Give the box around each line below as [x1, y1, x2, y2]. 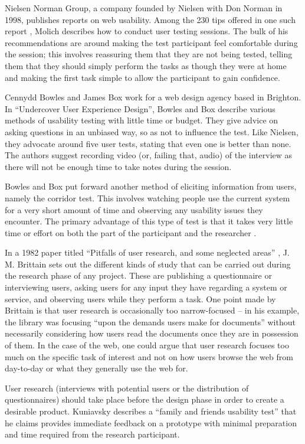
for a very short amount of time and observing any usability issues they [5, 203, 263, 216]
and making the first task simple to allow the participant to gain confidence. [5, 71, 280, 83]
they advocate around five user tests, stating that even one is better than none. [5, 137, 291, 149]
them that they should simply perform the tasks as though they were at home [5, 59, 287, 71]
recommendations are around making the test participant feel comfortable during [5, 36, 298, 48]
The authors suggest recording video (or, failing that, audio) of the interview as [5, 149, 293, 161]
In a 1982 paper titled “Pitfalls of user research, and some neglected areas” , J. [5, 246, 290, 259]
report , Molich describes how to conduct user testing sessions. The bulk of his [5, 25, 288, 37]
